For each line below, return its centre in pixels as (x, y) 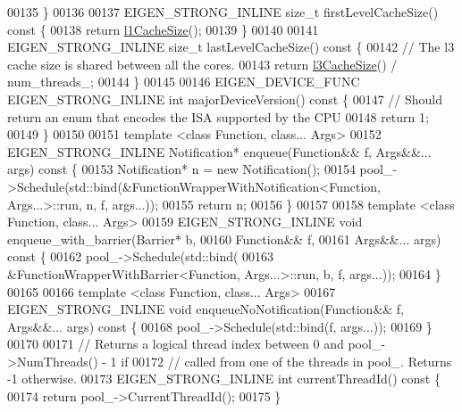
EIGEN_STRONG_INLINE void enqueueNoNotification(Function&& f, (206, 309)
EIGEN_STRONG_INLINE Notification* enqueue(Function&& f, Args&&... (219, 151)
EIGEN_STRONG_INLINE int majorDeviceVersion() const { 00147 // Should (225, 99)
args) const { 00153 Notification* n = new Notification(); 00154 (181, 169)
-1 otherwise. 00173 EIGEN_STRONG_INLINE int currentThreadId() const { (224, 379)
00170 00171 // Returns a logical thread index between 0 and (176, 344)
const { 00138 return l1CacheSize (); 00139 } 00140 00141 (163, 29)
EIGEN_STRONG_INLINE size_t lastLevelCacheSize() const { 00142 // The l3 (231, 47)
